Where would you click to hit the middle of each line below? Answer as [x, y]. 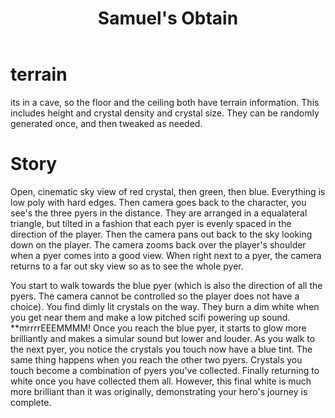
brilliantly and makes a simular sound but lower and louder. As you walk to [163, 338]
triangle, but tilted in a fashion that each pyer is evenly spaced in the [151, 223]
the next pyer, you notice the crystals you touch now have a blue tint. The [161, 349]
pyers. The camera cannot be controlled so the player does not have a [155, 296]
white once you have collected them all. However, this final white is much [161, 381]
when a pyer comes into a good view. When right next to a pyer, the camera [166, 255]
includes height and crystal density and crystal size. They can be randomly [165, 113]
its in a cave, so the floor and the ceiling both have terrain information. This [165, 102]
